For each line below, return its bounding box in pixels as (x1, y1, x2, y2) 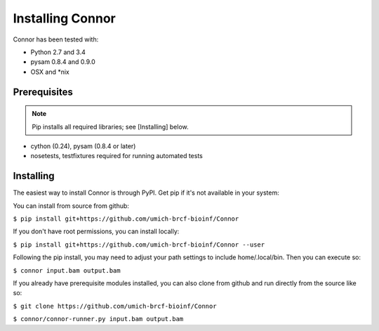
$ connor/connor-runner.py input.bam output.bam (13, 315, 184, 323)
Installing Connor (13, 11, 116, 26)
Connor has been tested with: (13, 35, 99, 44)
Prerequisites (13, 86, 73, 98)
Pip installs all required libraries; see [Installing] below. (32, 122, 189, 131)
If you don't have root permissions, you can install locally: (13, 227, 180, 235)
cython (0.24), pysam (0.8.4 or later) (30, 141, 136, 150)
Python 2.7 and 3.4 (30, 48, 86, 56)
